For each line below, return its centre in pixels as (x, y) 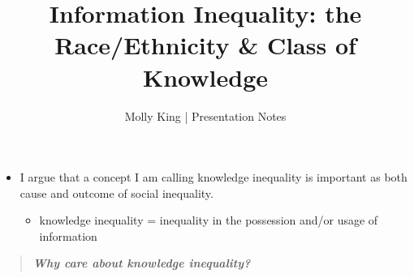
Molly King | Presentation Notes (205, 115)
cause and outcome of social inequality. (116, 192)
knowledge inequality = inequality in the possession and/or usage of (209, 220)
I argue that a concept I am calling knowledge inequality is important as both (213, 177)
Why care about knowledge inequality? (142, 263)
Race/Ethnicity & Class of (205, 45)
